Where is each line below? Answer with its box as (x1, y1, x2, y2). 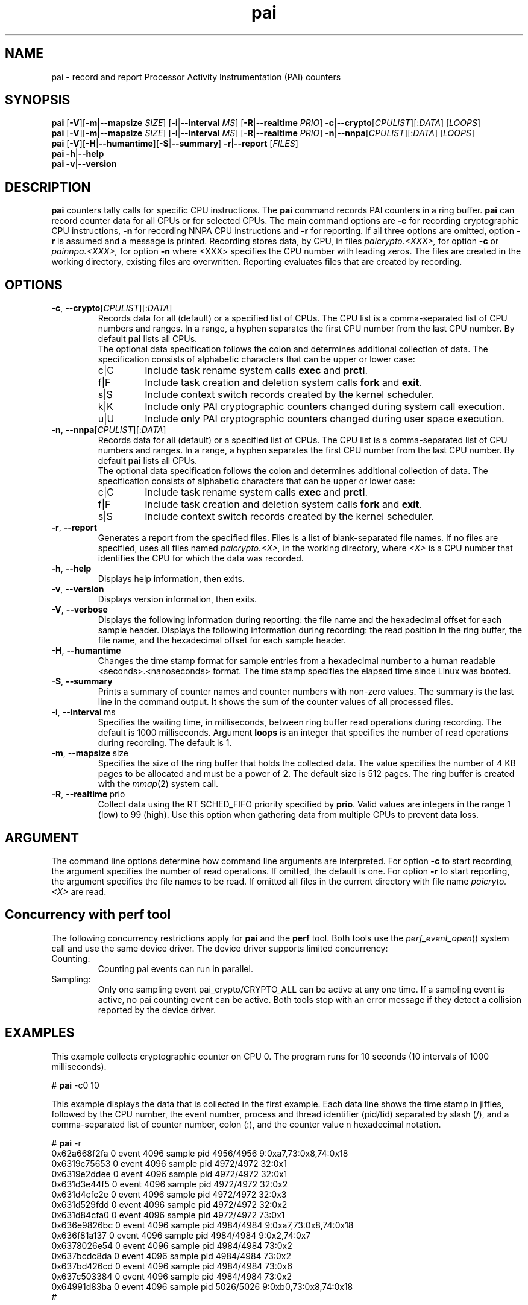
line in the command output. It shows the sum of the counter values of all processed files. (98, 697, 453, 707)
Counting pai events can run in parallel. (98, 963, 253, 974)
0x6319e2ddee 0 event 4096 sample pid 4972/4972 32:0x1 (51, 1168, 288, 1179)
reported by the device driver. (98, 1004, 216, 1015)
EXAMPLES (5, 1025, 75, 1041)
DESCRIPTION (5, 179, 91, 195)
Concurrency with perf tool (5, 907, 171, 923)
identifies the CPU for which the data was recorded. (98, 553, 304, 564)
